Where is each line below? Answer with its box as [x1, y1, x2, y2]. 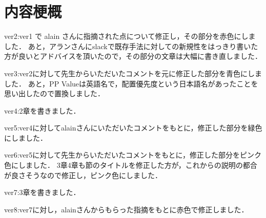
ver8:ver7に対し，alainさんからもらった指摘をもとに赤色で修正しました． [4, 204, 249, 214]
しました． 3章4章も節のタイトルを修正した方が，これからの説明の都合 [18, 160, 257, 170]
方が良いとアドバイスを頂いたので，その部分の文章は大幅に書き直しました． [4, 51, 262, 61]
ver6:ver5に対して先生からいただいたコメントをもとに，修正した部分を [4, 149, 240, 160]
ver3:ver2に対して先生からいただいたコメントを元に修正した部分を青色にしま [4, 68, 262, 78]
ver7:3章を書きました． [4, 187, 80, 198]
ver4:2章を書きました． [4, 105, 80, 116]
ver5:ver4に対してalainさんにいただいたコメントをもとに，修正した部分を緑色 [4, 122, 262, 133]
